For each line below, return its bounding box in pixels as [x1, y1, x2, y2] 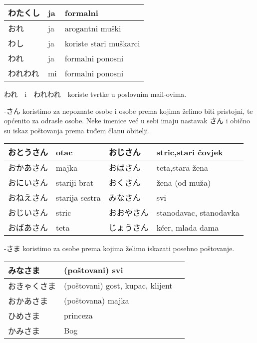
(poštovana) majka [64, 295, 129, 307]
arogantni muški [64, 22, 121, 34]
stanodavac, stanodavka [156, 206, 240, 218]
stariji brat [56, 176, 94, 188]
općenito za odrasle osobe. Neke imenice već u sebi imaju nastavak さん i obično [4, 115, 251, 126]
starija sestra [56, 191, 101, 203]
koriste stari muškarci [64, 37, 140, 49]
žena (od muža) [156, 176, 211, 188]
